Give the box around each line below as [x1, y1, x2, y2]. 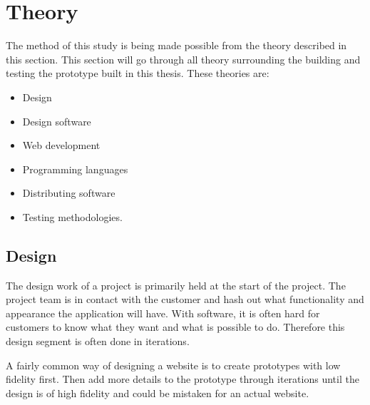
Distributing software [22, 185, 115, 200]
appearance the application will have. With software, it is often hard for [6, 305, 320, 320]
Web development [22, 138, 101, 153]
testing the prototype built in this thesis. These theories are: [6, 66, 269, 81]
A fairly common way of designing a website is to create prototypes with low [6, 357, 341, 372]
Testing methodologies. [22, 209, 123, 224]
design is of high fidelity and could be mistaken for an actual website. [6, 385, 309, 400]
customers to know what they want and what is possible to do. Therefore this [6, 319, 345, 334]
